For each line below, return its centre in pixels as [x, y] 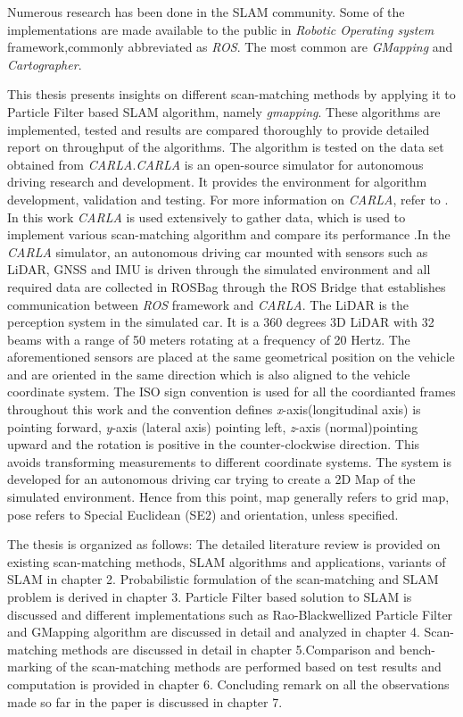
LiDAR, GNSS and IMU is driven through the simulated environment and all [219, 269]
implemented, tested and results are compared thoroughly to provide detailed [219, 129]
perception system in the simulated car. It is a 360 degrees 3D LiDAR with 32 [221, 322]
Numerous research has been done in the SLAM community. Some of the [206, 12]
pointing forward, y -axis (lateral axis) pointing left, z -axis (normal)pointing [213, 426]
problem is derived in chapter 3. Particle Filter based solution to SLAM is [210, 596]
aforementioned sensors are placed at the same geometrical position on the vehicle [231, 357]
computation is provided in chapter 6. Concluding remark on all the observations [228, 684]
